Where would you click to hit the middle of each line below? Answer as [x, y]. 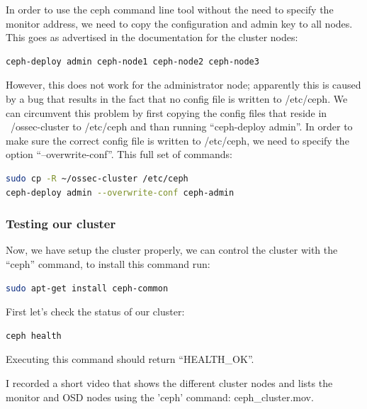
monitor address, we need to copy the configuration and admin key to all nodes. [179, 23]
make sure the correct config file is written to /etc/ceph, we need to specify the [177, 140]
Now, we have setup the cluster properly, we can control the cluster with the [172, 250]
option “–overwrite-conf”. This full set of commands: [119, 154]
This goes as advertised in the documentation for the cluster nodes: [152, 37]
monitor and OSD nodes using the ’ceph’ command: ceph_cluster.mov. [160, 397]
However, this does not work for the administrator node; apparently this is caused [183, 85]
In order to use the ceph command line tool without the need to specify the [170, 9]
